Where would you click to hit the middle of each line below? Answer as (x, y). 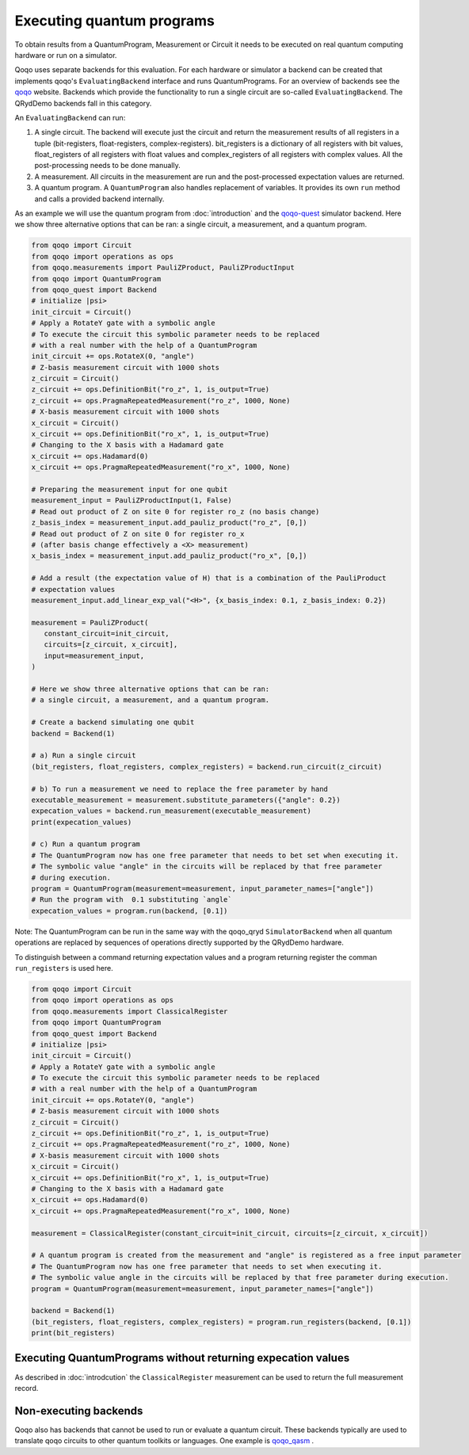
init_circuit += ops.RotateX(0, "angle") (113, 356)
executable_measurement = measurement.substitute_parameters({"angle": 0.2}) (186, 800)
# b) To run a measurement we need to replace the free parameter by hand (180, 789)
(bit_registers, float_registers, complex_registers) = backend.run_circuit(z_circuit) (207, 766)
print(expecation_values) (82, 822)
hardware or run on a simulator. (66, 55)
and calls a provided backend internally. (99, 199)
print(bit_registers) (73, 1333)
